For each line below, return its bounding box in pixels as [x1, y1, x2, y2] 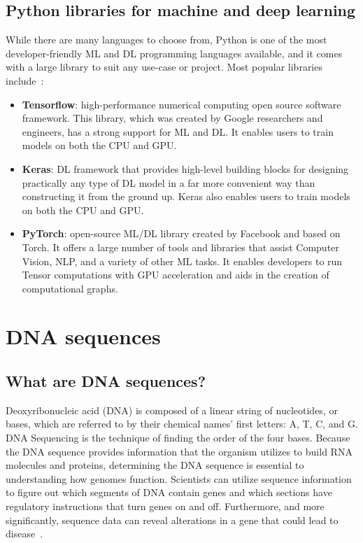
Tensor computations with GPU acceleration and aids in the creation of [22, 267, 329, 282]
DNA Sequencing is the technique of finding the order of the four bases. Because [6, 430, 350, 445]
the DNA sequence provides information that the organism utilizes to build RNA [6, 444, 353, 458]
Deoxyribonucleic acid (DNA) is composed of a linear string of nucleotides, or [6, 402, 338, 417]
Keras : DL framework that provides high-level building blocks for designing [22, 161, 349, 176]
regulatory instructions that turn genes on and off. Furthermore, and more [6, 499, 325, 514]
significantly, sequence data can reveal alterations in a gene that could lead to [6, 512, 339, 527]
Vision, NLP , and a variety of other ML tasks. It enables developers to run [22, 253, 343, 268]
